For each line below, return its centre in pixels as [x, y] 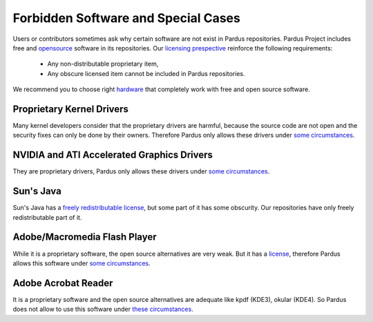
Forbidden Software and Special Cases [127, 18]
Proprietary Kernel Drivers [71, 109]
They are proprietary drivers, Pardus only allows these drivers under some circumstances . [141, 171]
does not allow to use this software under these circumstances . [103, 309]
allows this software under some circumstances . [82, 263]
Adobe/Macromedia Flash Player [85, 237]
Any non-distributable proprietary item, [103, 64]
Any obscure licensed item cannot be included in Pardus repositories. [146, 73]
